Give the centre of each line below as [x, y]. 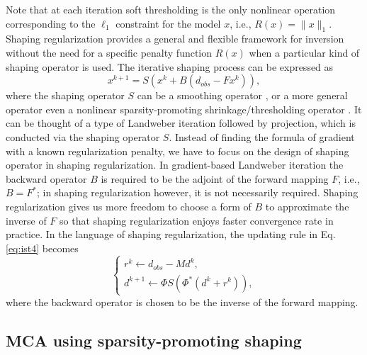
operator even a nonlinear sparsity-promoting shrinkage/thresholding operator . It [184, 109]
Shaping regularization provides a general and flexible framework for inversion [175, 39]
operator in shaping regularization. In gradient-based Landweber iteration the [175, 165]
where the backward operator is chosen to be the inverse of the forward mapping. [182, 302]
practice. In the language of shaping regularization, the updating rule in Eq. [171, 234]
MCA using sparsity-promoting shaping [154, 340]
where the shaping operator [65, 95]
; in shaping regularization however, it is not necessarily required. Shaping [198, 192]
